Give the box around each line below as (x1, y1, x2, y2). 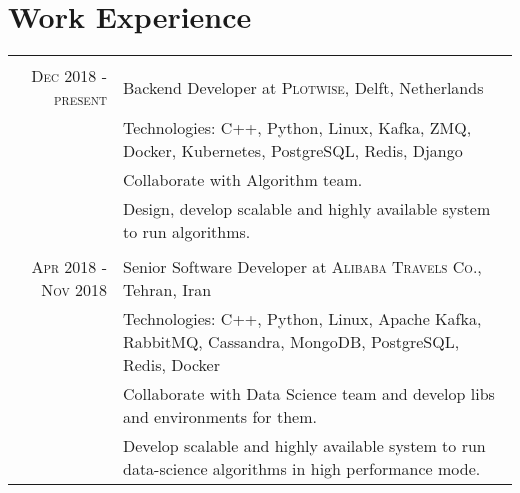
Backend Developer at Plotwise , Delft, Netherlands (122, 75, 484, 99)
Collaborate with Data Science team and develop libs (122, 382, 495, 406)
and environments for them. (122, 405, 317, 429)
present (54, 87, 107, 111)
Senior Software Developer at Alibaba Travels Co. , (122, 255, 482, 279)
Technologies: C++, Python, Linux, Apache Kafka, (122, 307, 482, 331)
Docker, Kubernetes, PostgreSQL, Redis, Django (122, 139, 463, 163)
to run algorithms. (122, 220, 251, 244)
